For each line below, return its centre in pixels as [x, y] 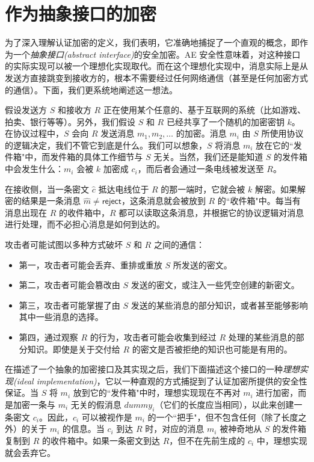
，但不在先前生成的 [207, 440]
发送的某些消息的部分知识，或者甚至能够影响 [219, 305]
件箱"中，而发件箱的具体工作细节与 [74, 157]
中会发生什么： [34, 169]
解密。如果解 [280, 189]
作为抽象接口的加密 [81, 14]
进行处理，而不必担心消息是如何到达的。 [85, 224]
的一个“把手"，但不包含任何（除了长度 [223, 417]
